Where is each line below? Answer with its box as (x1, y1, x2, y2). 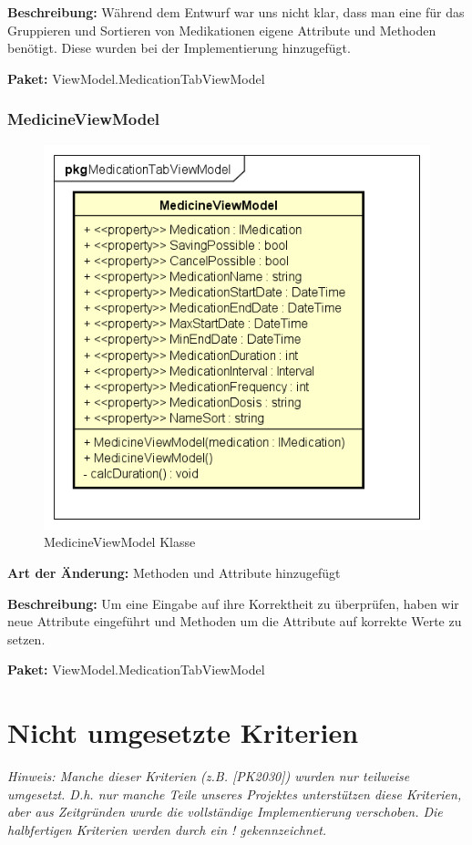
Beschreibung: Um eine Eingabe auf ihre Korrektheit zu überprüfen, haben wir (7, 593, 459, 613)
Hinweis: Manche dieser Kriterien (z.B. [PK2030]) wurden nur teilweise (7, 767, 410, 786)
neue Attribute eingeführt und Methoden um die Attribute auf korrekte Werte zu (7, 612, 462, 631)
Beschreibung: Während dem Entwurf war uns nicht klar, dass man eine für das (7, 3, 465, 21)
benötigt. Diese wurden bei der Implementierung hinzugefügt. (7, 38, 351, 57)
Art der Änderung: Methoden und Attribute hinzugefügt (7, 563, 341, 582)
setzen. (7, 629, 46, 648)
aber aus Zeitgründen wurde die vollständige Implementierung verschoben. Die (7, 802, 443, 821)
